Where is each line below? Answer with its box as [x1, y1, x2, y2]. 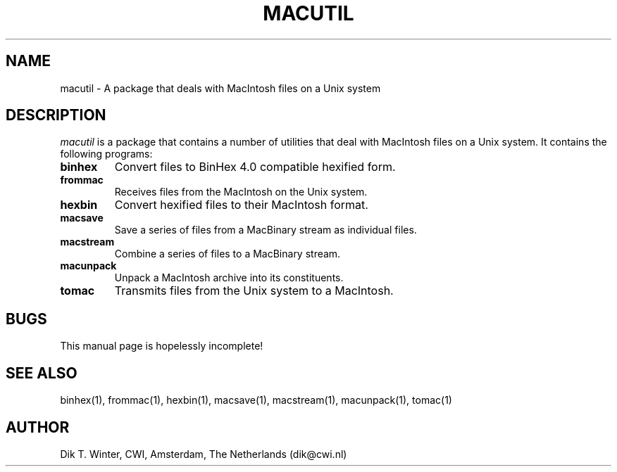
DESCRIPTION [6, 106, 106, 125]
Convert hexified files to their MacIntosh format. [114, 198, 368, 212]
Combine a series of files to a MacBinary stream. [114, 248, 341, 260]
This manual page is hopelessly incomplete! [60, 340, 263, 352]
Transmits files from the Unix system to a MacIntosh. [114, 283, 394, 298]
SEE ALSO [6, 364, 77, 382]
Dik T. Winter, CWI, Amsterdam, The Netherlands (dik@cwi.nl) [60, 447, 347, 460]
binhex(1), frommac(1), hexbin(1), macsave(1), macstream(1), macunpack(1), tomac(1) [60, 394, 452, 407]
